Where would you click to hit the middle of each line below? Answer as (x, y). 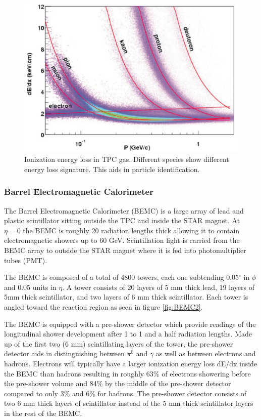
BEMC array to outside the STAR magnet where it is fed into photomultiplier (125, 250)
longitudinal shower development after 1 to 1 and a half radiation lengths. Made (128, 334)
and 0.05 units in (30, 287)
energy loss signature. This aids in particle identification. (112, 169)
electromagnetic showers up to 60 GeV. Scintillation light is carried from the (122, 240)
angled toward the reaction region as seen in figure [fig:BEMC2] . (103, 306)
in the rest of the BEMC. (43, 413)
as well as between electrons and (206, 353)
